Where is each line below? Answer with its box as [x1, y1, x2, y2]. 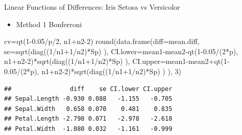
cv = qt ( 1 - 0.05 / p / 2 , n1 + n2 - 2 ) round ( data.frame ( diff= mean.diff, [4, 36, 200, 47]
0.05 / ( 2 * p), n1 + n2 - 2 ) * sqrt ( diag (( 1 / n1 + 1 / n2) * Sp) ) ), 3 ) [4, 65, 181, 76]
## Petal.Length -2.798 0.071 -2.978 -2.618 [4, 115, 173, 123]
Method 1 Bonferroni [16, 18, 82, 29]
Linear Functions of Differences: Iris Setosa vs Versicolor [4, 2, 180, 12]
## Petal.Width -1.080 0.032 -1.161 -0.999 [4, 125, 173, 132]
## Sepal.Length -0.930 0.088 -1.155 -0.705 [4, 95, 173, 103]
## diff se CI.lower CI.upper [4, 85, 173, 93]
